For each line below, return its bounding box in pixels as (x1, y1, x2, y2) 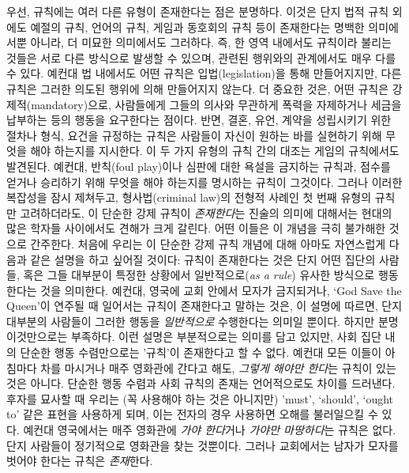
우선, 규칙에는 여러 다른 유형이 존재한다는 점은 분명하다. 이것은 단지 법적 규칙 (6, 3, 389, 19)
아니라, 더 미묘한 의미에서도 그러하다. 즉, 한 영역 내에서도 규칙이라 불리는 (30, 34, 392, 51)
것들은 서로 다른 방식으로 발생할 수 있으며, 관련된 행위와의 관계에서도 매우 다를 (6, 49, 396, 66)
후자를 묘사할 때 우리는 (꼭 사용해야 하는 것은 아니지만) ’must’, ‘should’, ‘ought (6, 390, 394, 407)
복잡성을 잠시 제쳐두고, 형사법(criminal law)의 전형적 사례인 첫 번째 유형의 (6, 189, 372, 206)
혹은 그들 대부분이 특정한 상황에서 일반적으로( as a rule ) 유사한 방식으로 (23, 267, 375, 283)
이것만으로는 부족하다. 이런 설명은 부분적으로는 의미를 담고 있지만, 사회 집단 (6, 328, 381, 345)
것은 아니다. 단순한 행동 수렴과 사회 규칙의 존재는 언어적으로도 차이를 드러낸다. (6, 375, 396, 392)
